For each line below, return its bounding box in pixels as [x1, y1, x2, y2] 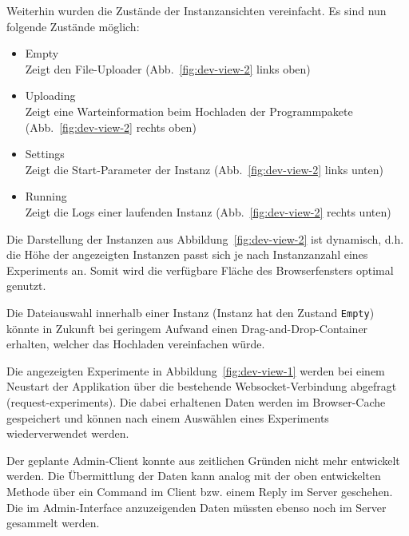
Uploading [25, 87, 76, 104]
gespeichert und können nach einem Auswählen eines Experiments [6, 409, 329, 426]
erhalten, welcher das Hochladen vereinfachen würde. [6, 335, 265, 352]
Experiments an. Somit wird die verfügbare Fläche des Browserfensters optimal [6, 261, 394, 278]
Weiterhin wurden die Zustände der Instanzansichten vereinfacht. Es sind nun [6, 2, 387, 18]
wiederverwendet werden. [6, 425, 129, 442]
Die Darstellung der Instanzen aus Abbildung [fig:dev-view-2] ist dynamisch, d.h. [6, 230, 404, 247]
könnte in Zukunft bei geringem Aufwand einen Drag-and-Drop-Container [6, 320, 368, 336]
